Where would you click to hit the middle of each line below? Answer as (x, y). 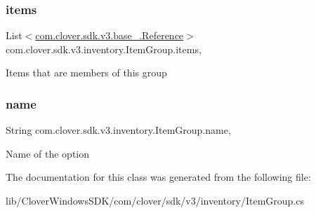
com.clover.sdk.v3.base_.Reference (110, 35)
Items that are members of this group (86, 73)
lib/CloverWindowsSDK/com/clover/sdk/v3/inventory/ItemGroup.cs (155, 200)
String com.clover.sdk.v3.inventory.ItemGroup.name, (118, 130)
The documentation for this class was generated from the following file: (158, 177)
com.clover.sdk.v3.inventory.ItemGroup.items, (104, 49)
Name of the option (47, 153)
